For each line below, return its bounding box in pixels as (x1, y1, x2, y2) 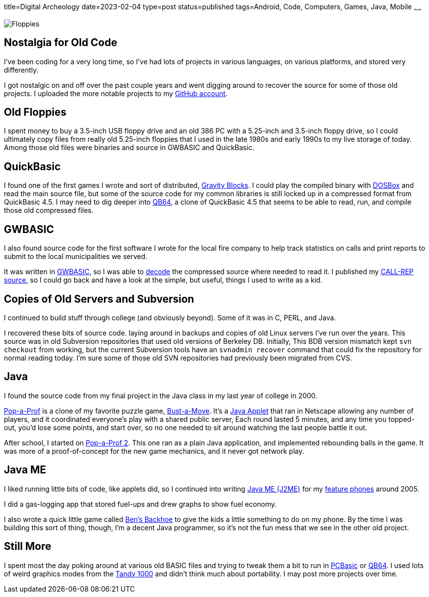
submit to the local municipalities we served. (4, 252, 148, 261)
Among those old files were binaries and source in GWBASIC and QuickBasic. (4, 143, 254, 152)
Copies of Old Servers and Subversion (4, 292, 194, 305)
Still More (4, 540, 51, 553)
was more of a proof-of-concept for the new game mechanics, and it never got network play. (4, 446, 304, 455)
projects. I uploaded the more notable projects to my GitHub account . (4, 89, 227, 98)
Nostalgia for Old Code (4, 36, 117, 49)
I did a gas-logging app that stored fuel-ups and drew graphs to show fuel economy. (4, 499, 277, 508)
